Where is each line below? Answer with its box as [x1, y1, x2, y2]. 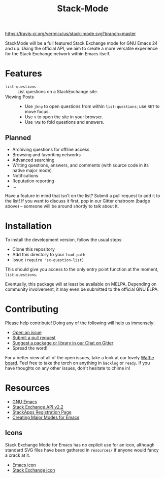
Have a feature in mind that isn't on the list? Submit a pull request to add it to [5, 193, 160, 199]
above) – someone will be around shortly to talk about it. [5, 203, 119, 209]
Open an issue [12, 329, 42, 335]
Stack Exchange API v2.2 [12, 404, 64, 410]
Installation [5, 220, 52, 232]
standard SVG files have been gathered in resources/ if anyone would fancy [5, 447, 159, 453]
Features [5, 68, 42, 79]
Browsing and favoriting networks [12, 151, 81, 158]
